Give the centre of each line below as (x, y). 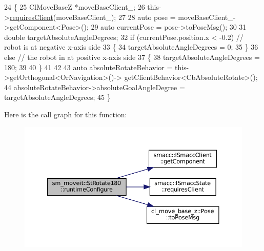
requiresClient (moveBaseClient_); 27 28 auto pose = (93, 17)
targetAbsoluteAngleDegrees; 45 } (57, 97)
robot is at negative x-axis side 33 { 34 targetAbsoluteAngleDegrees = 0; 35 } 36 (131, 47)
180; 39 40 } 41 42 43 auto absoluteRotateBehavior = (88, 67)
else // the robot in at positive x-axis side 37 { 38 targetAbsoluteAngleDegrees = (132, 57)
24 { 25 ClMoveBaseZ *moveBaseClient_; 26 (75, 7)
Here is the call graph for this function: (66, 114)
